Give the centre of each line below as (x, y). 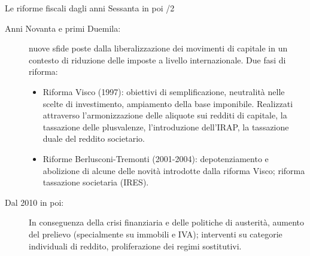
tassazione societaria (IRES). (96, 182)
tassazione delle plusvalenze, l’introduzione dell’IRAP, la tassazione (166, 127)
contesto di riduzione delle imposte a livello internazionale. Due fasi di (157, 60)
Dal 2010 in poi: (34, 202)
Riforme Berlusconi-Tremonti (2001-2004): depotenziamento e (156, 158)
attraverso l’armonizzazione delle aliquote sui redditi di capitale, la (165, 115)
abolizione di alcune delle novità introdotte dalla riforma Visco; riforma (174, 170)
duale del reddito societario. (94, 138)
